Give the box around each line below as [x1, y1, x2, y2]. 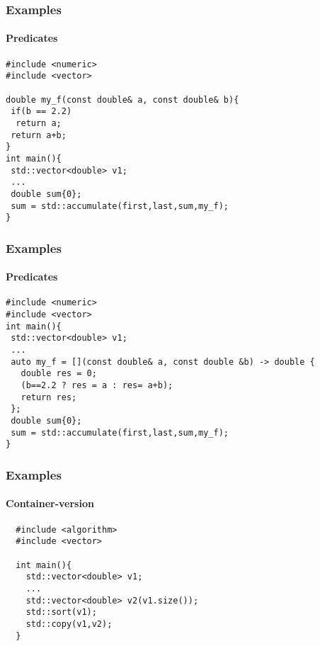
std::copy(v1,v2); [25, 618, 113, 629]
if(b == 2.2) [11, 106, 72, 117]
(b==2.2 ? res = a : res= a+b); [21, 380, 173, 391]
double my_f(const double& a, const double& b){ [6, 94, 239, 105]
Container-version [6, 496, 94, 511]
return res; [21, 392, 77, 402]
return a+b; [11, 130, 67, 140]
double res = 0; [21, 368, 97, 379]
